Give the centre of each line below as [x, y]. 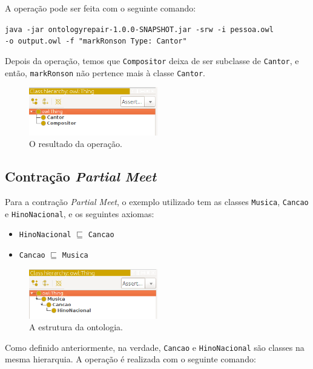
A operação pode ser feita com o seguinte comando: [100, 8]
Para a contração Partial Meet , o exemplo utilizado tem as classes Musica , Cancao [157, 201]
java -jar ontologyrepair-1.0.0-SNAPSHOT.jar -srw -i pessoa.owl [139, 29]
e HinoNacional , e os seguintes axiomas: [80, 213]
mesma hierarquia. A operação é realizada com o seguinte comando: [130, 359]
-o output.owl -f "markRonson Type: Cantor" [96, 41]
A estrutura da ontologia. [76, 327]
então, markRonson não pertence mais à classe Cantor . [105, 72]
